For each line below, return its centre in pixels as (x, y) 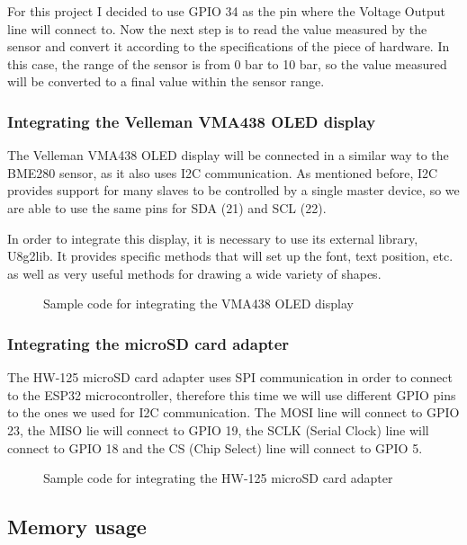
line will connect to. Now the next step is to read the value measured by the (217, 28)
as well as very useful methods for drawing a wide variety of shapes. (194, 273)
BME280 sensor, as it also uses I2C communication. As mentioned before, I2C (223, 172)
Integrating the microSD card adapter (148, 343)
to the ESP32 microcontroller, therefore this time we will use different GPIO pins (232, 394)
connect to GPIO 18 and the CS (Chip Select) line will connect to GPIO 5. (215, 447)
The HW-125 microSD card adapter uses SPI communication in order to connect (230, 377)
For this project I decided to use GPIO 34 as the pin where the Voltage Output (226, 11)
